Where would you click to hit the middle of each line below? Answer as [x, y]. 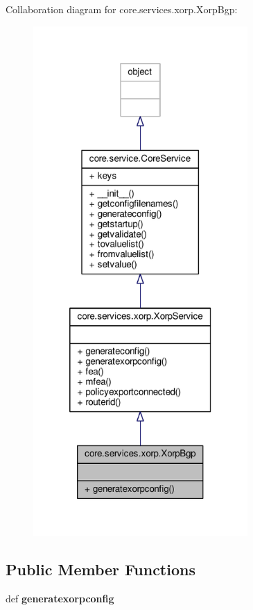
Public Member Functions [101, 569]
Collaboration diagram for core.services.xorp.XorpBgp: [122, 9]
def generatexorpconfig [60, 598]
